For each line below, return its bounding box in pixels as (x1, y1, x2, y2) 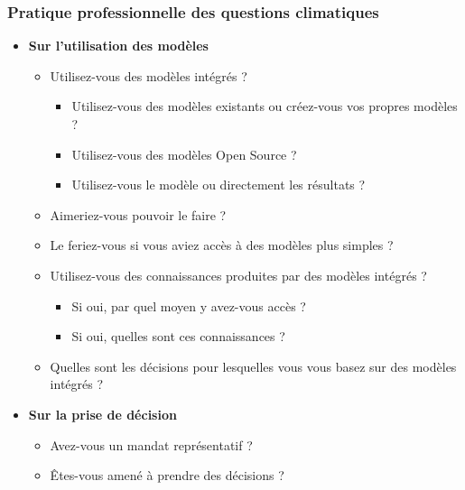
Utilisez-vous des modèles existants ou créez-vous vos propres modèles (71, 97, 458, 116)
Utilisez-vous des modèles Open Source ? (71, 144, 297, 163)
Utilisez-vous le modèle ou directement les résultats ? (71, 175, 366, 194)
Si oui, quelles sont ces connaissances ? (71, 327, 285, 346)
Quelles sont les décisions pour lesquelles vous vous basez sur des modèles (50, 356, 457, 375)
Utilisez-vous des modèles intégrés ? (50, 66, 247, 85)
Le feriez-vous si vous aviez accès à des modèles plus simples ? (50, 236, 394, 254)
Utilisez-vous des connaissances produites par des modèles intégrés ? (50, 265, 427, 284)
